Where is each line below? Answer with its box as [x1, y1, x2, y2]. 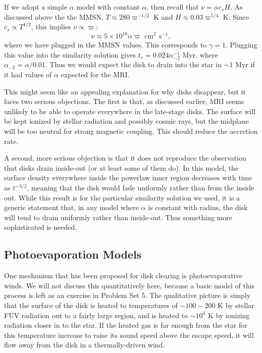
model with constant [76, 2, 140, 12]
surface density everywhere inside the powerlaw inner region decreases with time [4, 172, 252, 183]
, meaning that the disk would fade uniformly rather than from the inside [27, 182, 254, 192]
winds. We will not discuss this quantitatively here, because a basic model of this [4, 280, 255, 290]
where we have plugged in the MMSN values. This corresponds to [4, 39, 207, 50]
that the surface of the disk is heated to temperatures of [4, 299, 178, 310]
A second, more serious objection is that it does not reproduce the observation [4, 153, 246, 163]
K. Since [223, 11, 249, 22]
